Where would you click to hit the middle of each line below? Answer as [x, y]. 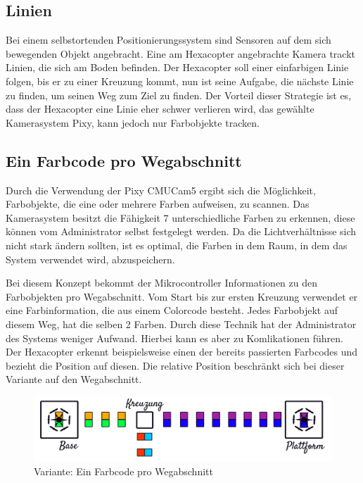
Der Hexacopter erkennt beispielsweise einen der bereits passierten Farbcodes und [182, 352]
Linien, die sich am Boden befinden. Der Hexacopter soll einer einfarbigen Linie [177, 67]
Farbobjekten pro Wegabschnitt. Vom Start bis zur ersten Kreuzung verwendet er [182, 296]
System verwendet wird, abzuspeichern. [90, 259]
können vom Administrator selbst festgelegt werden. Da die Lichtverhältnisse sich [181, 231]
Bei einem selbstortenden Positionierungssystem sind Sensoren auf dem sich [168, 40]
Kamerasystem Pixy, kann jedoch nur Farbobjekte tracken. [133, 122]
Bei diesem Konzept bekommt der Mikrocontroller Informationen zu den [162, 283]
